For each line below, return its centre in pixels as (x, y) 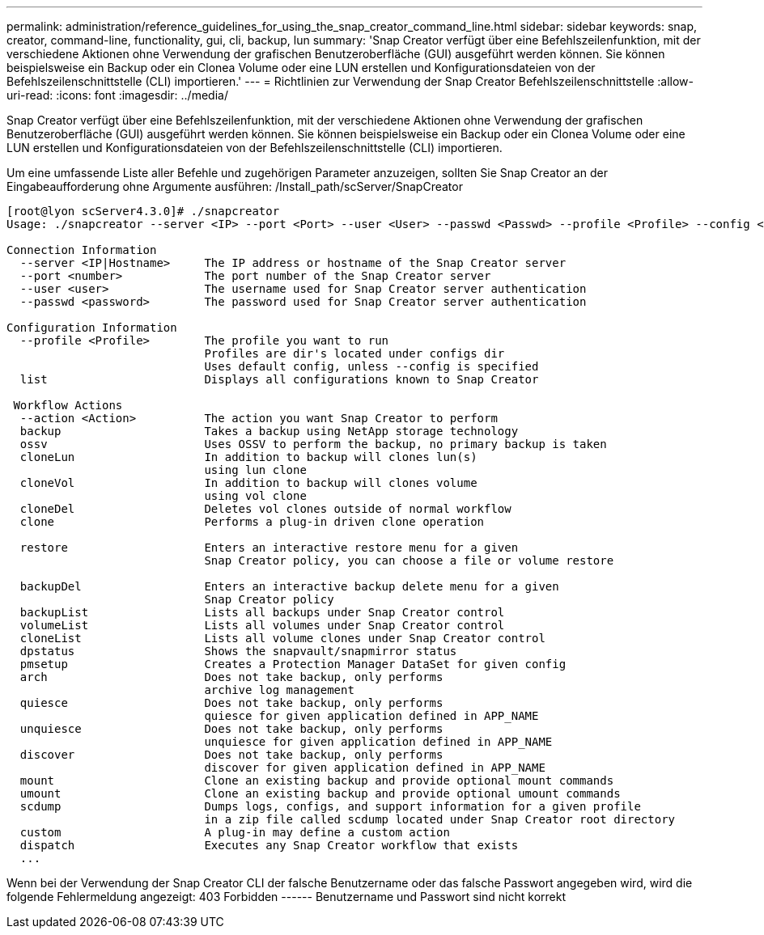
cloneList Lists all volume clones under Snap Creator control (282, 638)
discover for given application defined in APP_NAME (375, 768)
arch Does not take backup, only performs (231, 677)
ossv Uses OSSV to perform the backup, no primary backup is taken (313, 444)
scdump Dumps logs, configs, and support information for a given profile (330, 806)
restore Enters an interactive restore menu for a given (269, 548)
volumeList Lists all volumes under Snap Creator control (262, 625)
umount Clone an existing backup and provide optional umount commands (320, 793)
